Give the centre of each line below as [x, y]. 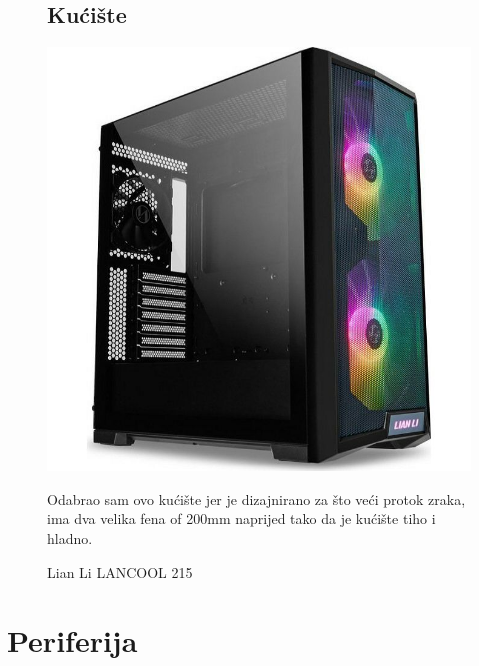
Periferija [72, 640]
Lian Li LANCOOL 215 [120, 571]
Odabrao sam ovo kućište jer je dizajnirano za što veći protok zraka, [256, 498]
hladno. [70, 537]
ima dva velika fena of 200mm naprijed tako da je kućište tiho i [241, 518]
